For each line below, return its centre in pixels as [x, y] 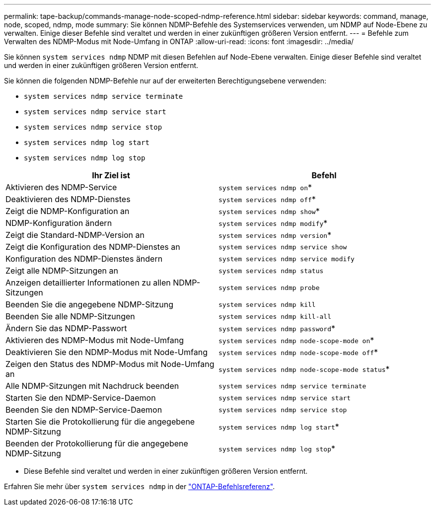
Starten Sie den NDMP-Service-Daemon [81, 398]
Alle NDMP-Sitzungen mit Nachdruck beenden [92, 386]
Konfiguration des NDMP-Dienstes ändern [84, 259]
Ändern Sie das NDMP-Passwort [66, 328]
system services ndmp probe [269, 288]
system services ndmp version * [275, 235]
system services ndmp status [271, 271]
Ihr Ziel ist [111, 175]
